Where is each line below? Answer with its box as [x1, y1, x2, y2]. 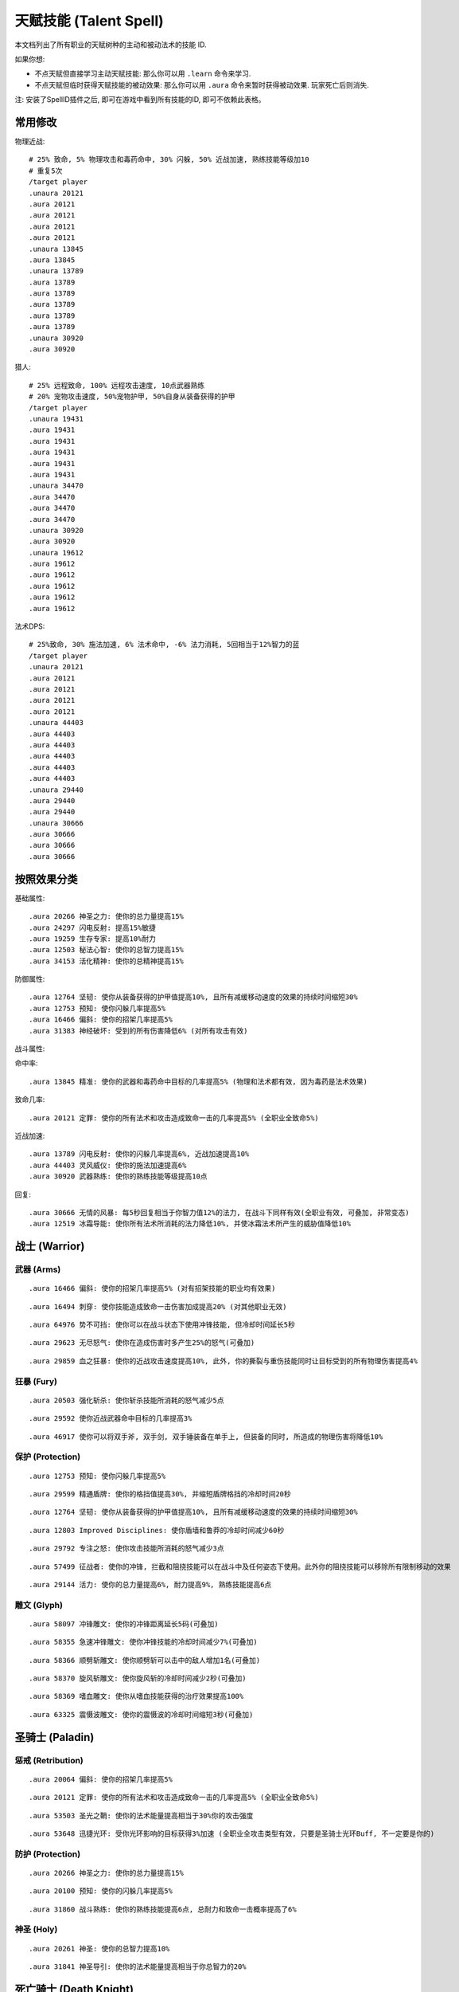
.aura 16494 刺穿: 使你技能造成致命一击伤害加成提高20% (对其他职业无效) [29, 1302, 287, 1311]
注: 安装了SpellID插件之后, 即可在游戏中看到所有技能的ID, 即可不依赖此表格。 [14, 95, 266, 104]
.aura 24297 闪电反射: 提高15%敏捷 [29, 923, 157, 932]
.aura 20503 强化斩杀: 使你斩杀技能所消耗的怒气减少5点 [29, 1395, 224, 1405]
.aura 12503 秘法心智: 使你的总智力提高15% [29, 945, 185, 955]
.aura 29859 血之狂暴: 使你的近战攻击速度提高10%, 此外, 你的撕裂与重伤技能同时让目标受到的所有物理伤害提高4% [29, 1356, 418, 1366]
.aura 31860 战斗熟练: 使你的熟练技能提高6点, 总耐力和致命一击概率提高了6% [29, 1904, 298, 1914]
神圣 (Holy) [14, 1924, 58, 1935]
